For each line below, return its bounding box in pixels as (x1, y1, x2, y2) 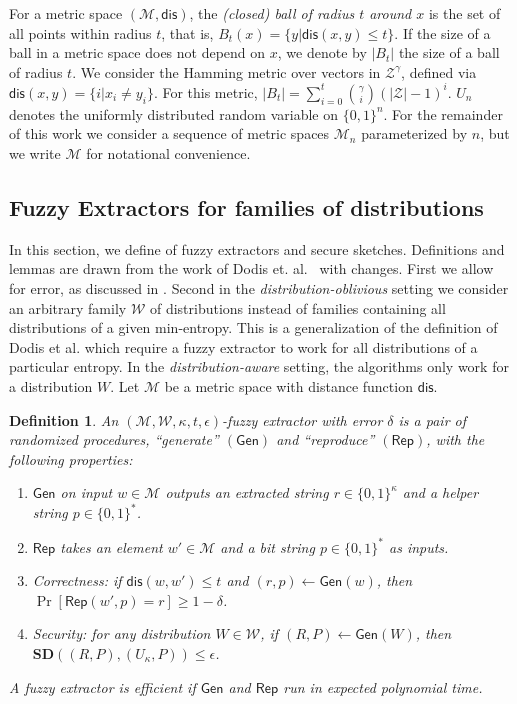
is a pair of (398, 409, 467, 430)
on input (60, 482, 113, 503)
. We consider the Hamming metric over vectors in (72, 61, 381, 82)
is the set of (428, 3, 501, 23)
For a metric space (9, 3, 123, 23)
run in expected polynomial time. (283, 676, 483, 697)
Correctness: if (32, 570, 122, 591)
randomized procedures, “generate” (9, 429, 219, 450)
